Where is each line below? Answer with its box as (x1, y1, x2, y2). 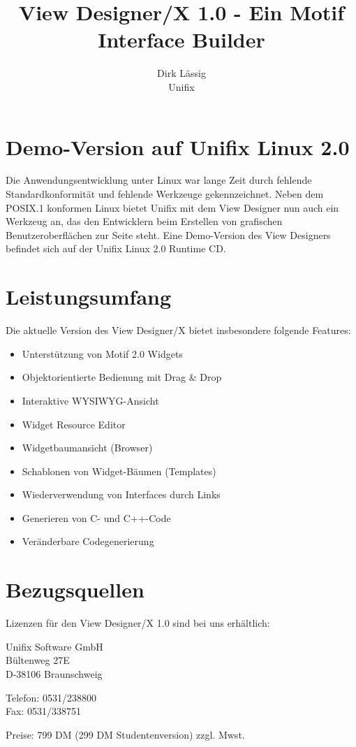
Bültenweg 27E (6, 653, 70, 667)
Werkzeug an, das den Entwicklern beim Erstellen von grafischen (6, 214, 283, 229)
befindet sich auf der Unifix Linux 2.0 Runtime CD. (6, 241, 226, 256)
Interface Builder (98, 25, 265, 54)
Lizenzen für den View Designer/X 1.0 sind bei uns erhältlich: (6, 616, 270, 630)
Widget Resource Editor (22, 416, 126, 431)
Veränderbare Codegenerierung (22, 534, 154, 549)
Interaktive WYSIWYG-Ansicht (22, 393, 159, 407)
